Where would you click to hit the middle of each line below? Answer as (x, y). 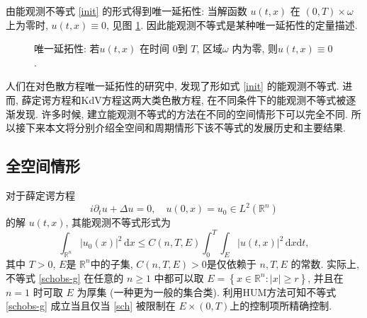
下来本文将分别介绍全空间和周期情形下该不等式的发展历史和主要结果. (185, 128)
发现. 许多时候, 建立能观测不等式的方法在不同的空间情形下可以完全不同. (181, 113)
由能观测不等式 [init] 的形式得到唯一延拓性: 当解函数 (126, 11)
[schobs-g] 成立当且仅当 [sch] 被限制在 (91, 306)
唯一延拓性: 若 (67, 48)
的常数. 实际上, (325, 263)
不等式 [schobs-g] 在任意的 (65, 277)
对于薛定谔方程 (40, 195)
